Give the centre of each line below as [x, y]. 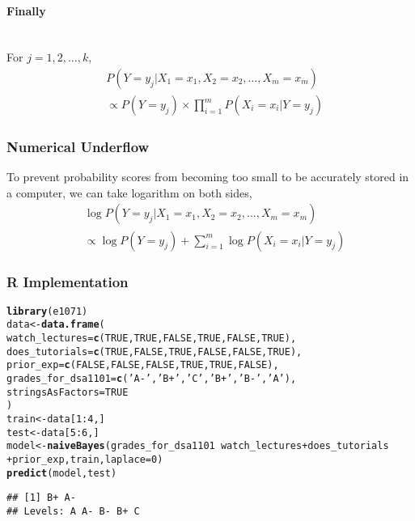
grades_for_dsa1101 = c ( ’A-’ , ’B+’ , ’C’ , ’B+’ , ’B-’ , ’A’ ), [152, 379]
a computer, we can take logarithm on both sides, [129, 192]
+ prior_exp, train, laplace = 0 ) [85, 459]
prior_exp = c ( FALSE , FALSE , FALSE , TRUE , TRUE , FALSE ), [143, 365]
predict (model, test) [62, 473]
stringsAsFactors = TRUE [68, 392]
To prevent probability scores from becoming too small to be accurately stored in [208, 177]
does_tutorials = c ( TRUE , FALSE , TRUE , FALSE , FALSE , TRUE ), [155, 352]
